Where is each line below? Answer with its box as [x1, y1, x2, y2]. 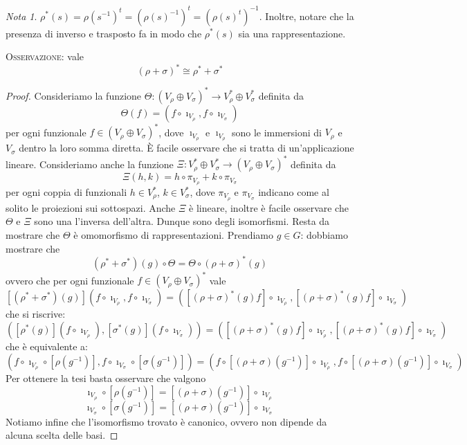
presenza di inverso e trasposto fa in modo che [6, 26, 202, 40]
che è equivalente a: [6, 338, 88, 353]
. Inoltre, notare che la [259, 8, 354, 23]
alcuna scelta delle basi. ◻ [6, 428, 118, 442]
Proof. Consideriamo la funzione [6, 88, 142, 102]
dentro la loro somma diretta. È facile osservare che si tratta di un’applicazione [19, 140, 354, 155]
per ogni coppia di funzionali [6, 185, 127, 199]
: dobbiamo [300, 228, 348, 242]
